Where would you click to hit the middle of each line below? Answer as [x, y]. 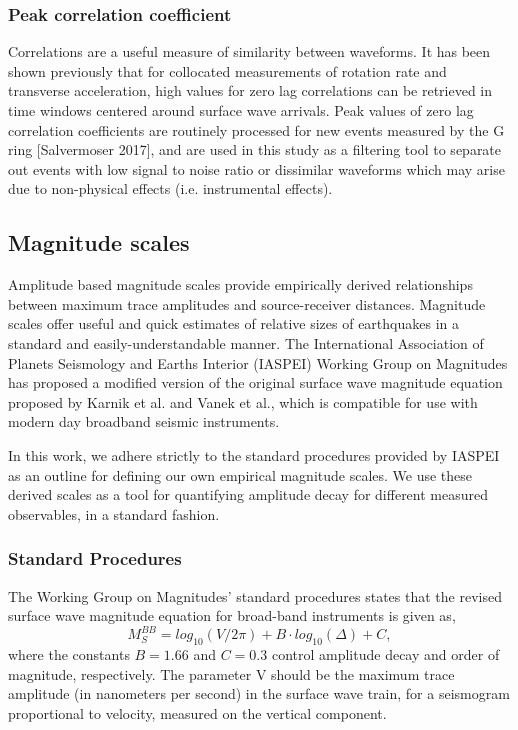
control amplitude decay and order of [385, 654]
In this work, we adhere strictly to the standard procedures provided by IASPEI [254, 454]
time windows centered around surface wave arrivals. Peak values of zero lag [241, 110]
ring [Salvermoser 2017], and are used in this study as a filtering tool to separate [255, 149]
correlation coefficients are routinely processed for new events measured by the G [256, 129]
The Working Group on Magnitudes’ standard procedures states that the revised [255, 595]
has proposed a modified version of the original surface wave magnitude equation [255, 382]
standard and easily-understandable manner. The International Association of [246, 342]
